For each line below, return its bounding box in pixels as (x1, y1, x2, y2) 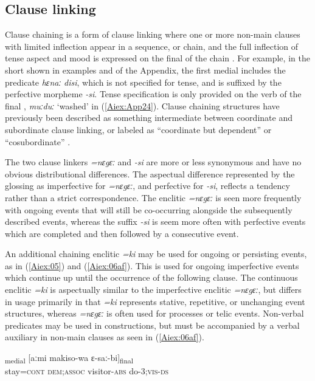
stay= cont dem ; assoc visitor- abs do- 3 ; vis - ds (5, 365, 169, 377)
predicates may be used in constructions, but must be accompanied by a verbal (5, 318, 300, 331)
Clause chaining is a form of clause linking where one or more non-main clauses (5, 28, 300, 41)
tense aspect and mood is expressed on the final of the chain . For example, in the (5, 52, 310, 64)
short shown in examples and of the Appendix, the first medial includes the (5, 63, 286, 76)
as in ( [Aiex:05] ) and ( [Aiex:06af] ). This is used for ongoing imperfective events (5, 259, 299, 272)
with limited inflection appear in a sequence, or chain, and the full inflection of (5, 39, 299, 52)
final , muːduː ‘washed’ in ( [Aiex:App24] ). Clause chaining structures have (5, 99, 280, 112)
